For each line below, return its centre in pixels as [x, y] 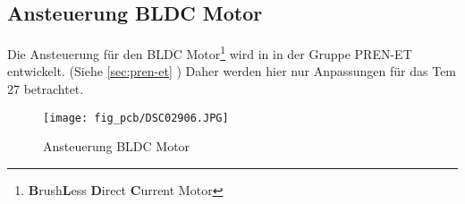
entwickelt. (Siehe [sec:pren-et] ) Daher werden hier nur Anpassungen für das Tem [232, 71]
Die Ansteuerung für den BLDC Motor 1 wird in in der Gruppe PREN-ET [210, 52]
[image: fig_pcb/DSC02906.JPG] [136, 118]
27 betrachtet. [46, 89]
